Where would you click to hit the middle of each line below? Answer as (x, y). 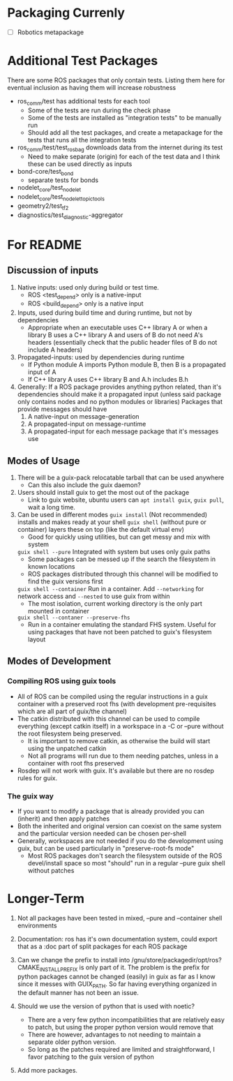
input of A (42, 372)
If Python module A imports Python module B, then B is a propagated (127, 365)
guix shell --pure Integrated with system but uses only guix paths (114, 551)
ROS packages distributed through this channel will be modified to (123, 574)
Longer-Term (46, 899)
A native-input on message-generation (83, 417)
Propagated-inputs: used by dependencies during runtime (101, 357)
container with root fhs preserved (76, 763)
